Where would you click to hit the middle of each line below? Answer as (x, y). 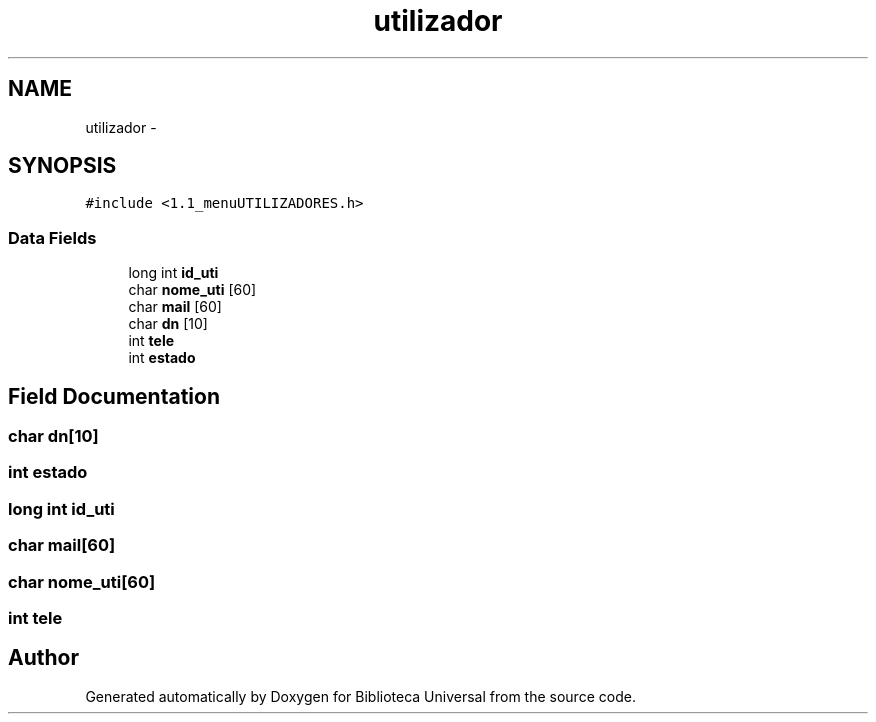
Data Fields (52, 237)
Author (43, 658)
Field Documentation (114, 396)
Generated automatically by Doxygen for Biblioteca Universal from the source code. (360, 696)
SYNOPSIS (62, 166)
